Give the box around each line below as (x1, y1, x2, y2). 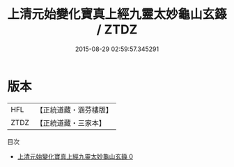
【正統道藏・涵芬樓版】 (36, 105, 114, 115)
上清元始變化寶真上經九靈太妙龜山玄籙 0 (17, 152, 134, 161)
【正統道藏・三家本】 (36, 118, 107, 128)
